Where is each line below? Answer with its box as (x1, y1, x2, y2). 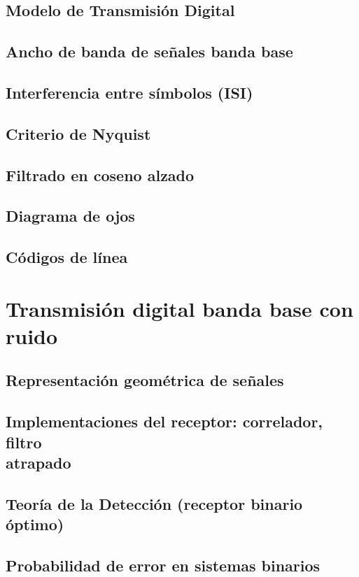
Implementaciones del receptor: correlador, (6, 411, 323, 432)
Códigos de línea (6, 246, 128, 268)
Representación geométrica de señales (6, 369, 284, 391)
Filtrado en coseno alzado (6, 164, 195, 185)
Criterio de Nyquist (6, 122, 151, 144)
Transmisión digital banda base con (6, 294, 353, 322)
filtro (6, 431, 42, 453)
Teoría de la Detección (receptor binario (6, 492, 303, 514)
